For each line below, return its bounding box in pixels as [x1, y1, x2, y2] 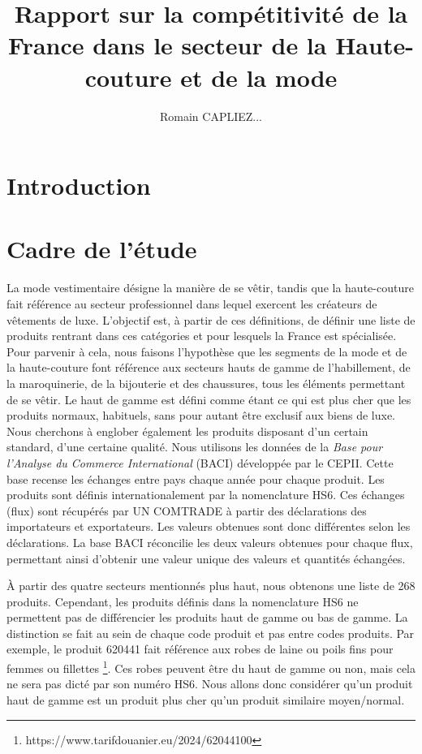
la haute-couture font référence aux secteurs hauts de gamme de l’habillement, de [6, 359, 411, 376]
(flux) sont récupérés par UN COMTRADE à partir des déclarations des [6, 502, 367, 519]
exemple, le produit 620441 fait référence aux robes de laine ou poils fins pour [6, 640, 394, 657]
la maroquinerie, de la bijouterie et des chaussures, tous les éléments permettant [6, 374, 406, 391]
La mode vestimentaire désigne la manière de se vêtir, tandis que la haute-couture [6, 279, 414, 296]
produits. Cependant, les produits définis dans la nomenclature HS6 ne [6, 592, 359, 610]
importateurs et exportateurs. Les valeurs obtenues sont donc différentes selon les [6, 518, 411, 535]
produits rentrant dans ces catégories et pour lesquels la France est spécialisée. [6, 327, 397, 344]
